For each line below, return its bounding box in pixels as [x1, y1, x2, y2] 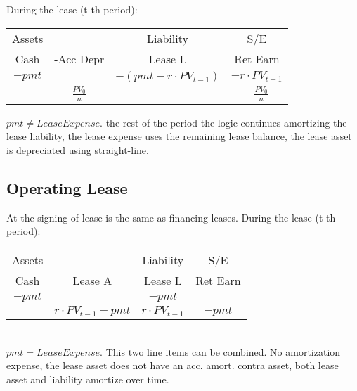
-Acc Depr [54, 50, 105, 67]
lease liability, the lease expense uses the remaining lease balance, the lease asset [6, 129, 352, 143]
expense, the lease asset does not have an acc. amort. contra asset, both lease [6, 358, 339, 373]
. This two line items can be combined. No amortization [100, 344, 341, 359]
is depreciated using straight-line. [6, 143, 149, 157]
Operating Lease [6, 177, 128, 198]
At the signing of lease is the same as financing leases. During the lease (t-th [6, 210, 336, 224]
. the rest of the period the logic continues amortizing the [100, 115, 347, 129]
